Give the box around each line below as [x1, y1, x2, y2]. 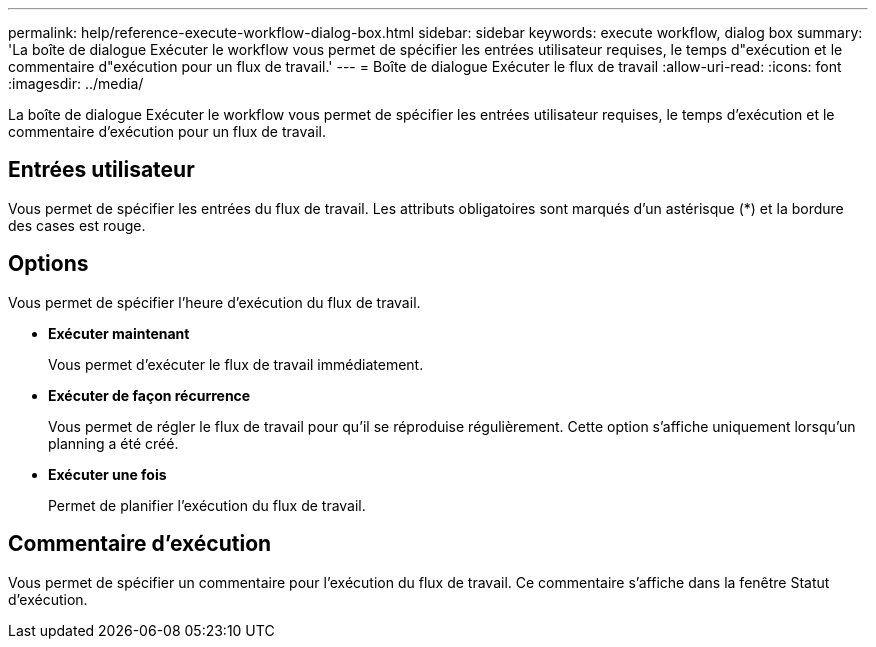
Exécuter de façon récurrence [48, 386, 251, 404]
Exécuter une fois [48, 465, 167, 483]
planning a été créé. [48, 434, 179, 452]
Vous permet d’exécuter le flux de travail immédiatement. [48, 355, 424, 373]
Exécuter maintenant [48, 324, 190, 342]
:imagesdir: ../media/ [8, 75, 144, 92]
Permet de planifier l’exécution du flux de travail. [48, 496, 366, 514]
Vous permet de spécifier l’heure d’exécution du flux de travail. [8, 293, 421, 311]
